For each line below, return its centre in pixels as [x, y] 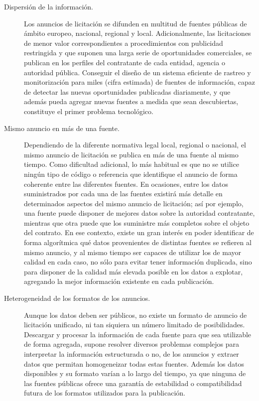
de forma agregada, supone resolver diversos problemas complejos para [131, 344]
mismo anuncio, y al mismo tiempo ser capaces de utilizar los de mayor [132, 252]
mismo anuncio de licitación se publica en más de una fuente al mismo [131, 154]
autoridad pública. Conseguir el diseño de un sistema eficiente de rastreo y [137, 72]
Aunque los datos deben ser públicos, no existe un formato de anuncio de [135, 315]
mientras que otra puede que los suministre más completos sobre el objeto [137, 222]
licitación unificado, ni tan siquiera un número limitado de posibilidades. [134, 325]
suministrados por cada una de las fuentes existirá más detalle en [123, 194]
